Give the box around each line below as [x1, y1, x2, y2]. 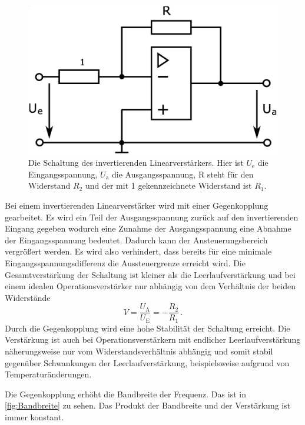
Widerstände [5, 291, 51, 303]
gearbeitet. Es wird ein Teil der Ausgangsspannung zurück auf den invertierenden [5, 210, 299, 223]
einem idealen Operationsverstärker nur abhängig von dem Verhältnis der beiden [5, 280, 296, 292]
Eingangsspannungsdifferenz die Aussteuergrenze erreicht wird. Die [5, 256, 246, 269]
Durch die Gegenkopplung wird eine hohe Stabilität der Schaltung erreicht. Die [5, 322, 290, 334]
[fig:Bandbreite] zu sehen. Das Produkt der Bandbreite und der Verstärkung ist [5, 399, 291, 411]
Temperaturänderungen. [5, 368, 92, 380]
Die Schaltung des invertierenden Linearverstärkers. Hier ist [28, 156, 244, 169]
